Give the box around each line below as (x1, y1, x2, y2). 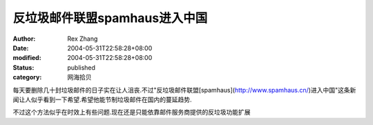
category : (12, 73, 42, 81)
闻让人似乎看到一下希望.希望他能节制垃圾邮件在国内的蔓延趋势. (12, 95, 193, 104)
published (67, 63, 96, 72)
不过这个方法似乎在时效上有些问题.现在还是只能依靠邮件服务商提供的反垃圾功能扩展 (12, 108, 251, 117)
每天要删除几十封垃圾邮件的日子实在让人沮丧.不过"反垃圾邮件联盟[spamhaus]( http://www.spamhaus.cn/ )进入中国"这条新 (12, 86, 356, 94)
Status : (12, 63, 35, 72)
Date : (12, 44, 29, 52)
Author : (12, 35, 36, 43)
